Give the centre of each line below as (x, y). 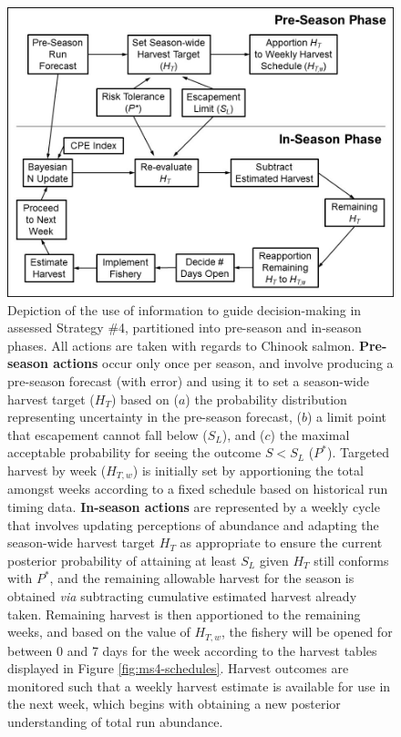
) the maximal (310, 434)
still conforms (351, 560)
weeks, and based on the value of (99, 632)
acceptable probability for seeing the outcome (134, 452)
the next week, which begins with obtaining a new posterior (174, 704)
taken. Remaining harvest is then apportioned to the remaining (184, 614)
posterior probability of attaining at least (122, 560)
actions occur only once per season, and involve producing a (223, 363)
